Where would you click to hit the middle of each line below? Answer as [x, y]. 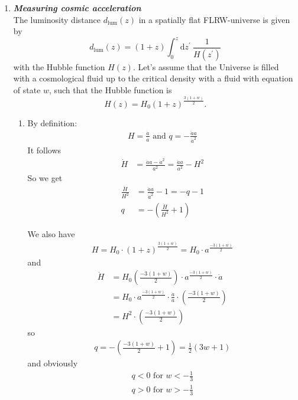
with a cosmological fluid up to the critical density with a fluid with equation [153, 78]
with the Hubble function [59, 66]
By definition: [52, 123]
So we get [45, 177]
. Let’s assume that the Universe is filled [206, 66]
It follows [44, 150]
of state [27, 89]
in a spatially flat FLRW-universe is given [214, 19]
